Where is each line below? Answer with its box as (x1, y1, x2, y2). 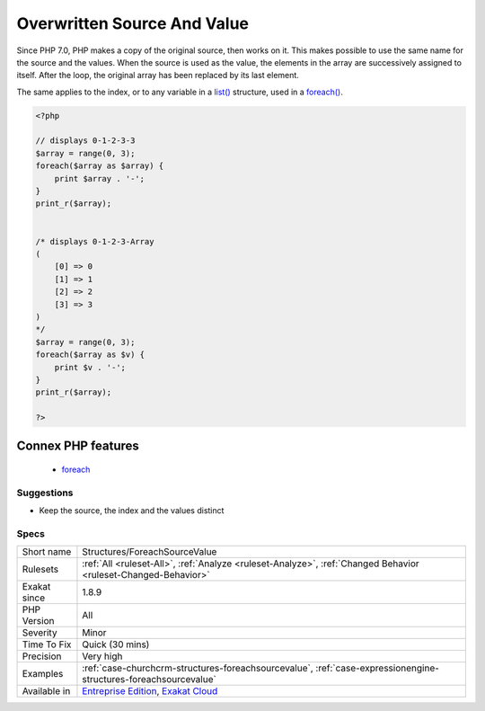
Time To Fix (22, 638, 72, 651)
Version (22, 615, 55, 627)
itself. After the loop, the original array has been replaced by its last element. (16, 70, 300, 81)
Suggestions (16, 486, 74, 499)
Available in (22, 685, 71, 698)
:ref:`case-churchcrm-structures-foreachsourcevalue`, (82, 662, 313, 674)
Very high (82, 650, 123, 662)
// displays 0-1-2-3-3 (35, 136, 136, 146)
